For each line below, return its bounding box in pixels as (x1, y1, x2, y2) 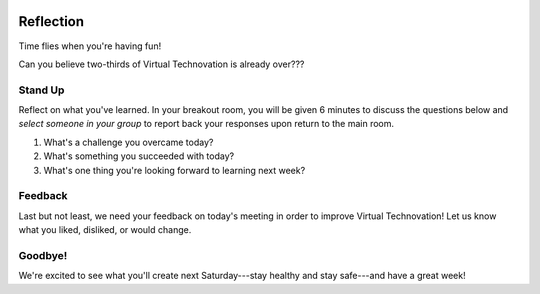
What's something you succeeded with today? (43, 150, 235, 162)
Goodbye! (18, 248, 68, 262)
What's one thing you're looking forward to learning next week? (43, 164, 306, 176)
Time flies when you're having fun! (18, 40, 162, 52)
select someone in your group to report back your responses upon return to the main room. (18, 118, 395, 130)
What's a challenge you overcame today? (43, 136, 214, 148)
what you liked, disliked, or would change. (18, 224, 192, 236)
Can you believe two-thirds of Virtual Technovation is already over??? (18, 58, 305, 70)
